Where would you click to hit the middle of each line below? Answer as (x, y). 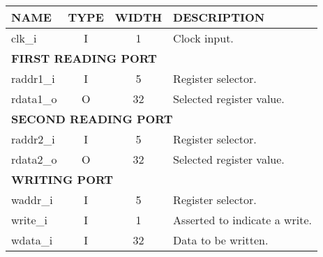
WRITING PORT (62, 179)
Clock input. (203, 38)
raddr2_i (33, 139)
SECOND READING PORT (92, 119)
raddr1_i (33, 78)
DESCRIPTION (219, 17)
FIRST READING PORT (84, 58)
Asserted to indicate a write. (243, 220)
